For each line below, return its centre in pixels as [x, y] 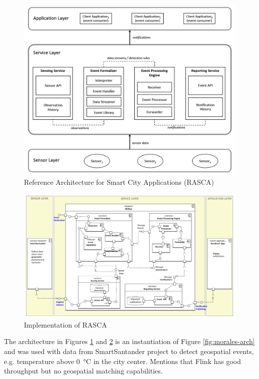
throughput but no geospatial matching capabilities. [83, 371]
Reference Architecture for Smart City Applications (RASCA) [119, 182]
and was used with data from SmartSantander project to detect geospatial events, [129, 351]
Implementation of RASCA [66, 324]
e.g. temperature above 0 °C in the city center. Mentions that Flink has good [123, 361]
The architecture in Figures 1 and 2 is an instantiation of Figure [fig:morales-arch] [129, 341]
